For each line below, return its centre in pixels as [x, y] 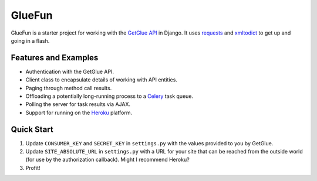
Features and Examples [55, 58]
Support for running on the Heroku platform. [79, 112]
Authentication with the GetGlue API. [70, 71]
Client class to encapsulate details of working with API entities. [101, 80]
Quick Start [32, 129]
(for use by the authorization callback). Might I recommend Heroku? [108, 160]
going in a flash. [30, 40]
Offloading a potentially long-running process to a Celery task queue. [109, 96]
